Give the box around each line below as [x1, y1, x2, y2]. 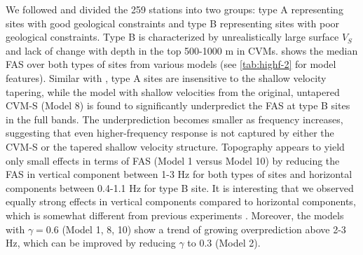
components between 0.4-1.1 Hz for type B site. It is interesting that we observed [6, 180, 354, 195]
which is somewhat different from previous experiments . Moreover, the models [6, 207, 344, 222]
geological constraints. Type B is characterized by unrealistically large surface [6, 29, 339, 44]
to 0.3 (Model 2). [187, 235, 261, 250]
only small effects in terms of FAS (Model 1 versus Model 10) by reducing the [6, 153, 340, 167]
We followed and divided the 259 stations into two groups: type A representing [6, 2, 343, 16]
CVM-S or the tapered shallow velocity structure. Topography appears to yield [6, 139, 345, 153]
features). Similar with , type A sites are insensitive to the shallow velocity [6, 70, 327, 85]
